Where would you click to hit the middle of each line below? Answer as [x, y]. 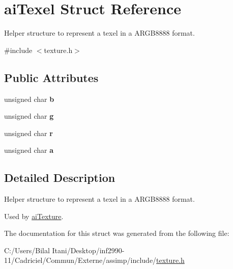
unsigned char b [29, 99]
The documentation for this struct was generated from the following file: [117, 233]
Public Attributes [51, 77]
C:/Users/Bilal [27, 250]
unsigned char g [29, 116]
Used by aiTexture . [34, 216]
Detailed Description [60, 178]
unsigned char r [28, 133]
